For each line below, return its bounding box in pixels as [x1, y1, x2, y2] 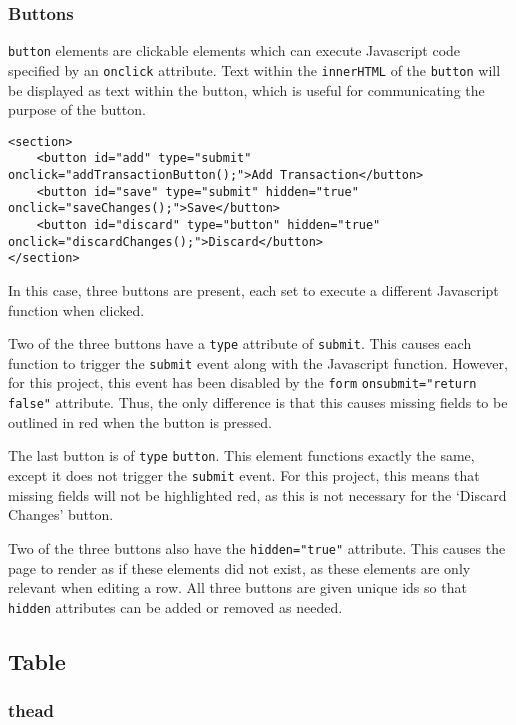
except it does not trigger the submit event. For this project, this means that [8, 465, 480, 486]
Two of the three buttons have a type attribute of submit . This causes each [8, 333, 472, 354]
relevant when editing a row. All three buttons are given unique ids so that [8, 577, 467, 598]
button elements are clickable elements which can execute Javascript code [8, 40, 461, 61]
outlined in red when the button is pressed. [8, 411, 272, 432]
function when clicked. [8, 299, 145, 320]
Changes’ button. [8, 504, 114, 525]
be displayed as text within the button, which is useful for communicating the [8, 79, 485, 100]
